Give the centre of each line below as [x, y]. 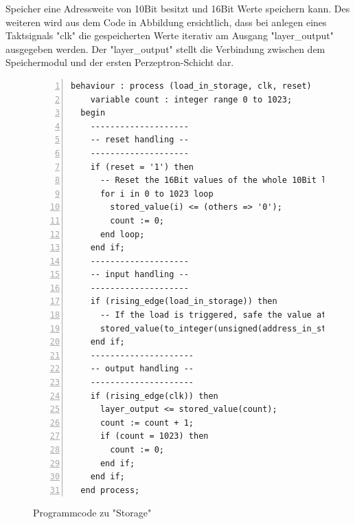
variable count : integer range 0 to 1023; [191, 99]
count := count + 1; [147, 423]
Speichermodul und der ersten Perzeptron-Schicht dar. [120, 62]
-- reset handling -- [139, 140]
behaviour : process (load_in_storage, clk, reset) [191, 86]
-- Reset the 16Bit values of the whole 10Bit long [220, 181]
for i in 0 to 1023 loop [157, 194]
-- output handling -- [142, 369]
